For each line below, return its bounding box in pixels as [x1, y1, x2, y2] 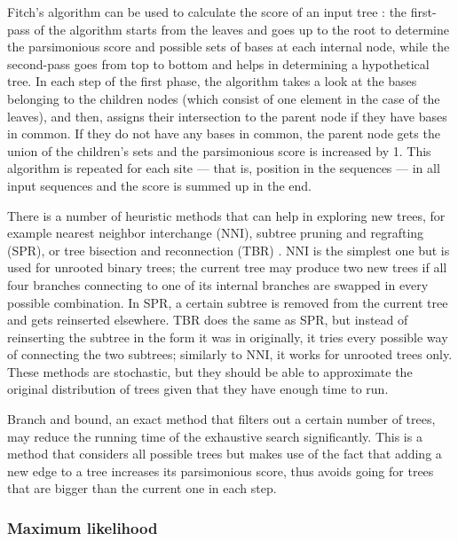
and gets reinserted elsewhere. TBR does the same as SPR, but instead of [7, 310, 408, 329]
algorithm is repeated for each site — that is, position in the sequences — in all [7, 159, 440, 177]
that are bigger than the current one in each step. [7, 479, 277, 498]
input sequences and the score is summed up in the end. [7, 176, 312, 194]
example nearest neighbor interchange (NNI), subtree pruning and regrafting [7, 223, 424, 242]
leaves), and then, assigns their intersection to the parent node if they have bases [7, 106, 447, 125]
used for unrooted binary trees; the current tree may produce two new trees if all [7, 258, 447, 277]
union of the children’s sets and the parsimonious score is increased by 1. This [7, 141, 431, 160]
